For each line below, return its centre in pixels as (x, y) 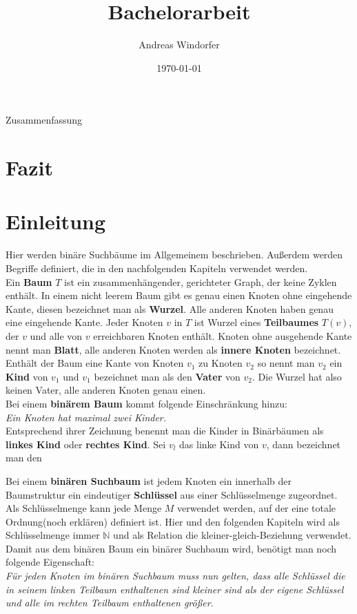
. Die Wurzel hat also (297, 376)
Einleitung (56, 221)
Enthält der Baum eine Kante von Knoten (95, 363)
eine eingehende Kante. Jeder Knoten (84, 322)
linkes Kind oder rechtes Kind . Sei (86, 444)
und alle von (56, 335)
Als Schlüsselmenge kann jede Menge (84, 508)
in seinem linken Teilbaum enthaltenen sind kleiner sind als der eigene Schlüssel (175, 589)
